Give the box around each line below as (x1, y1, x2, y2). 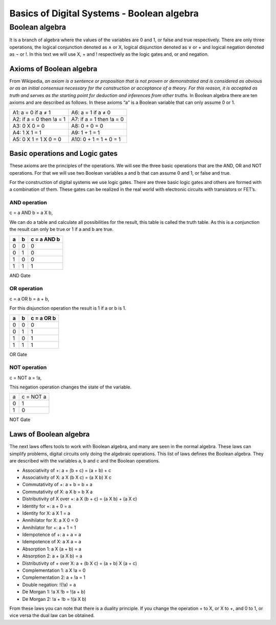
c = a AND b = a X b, (9, 210, 53, 216)
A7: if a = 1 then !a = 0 (71, 115, 124, 123)
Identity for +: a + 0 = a (22, 503, 71, 509)
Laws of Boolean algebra (9, 430, 90, 439)
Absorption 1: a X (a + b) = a (22, 546, 82, 552)
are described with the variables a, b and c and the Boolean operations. (9, 458, 160, 464)
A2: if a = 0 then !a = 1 (12, 115, 66, 123)
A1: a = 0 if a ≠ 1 (12, 109, 51, 116)
